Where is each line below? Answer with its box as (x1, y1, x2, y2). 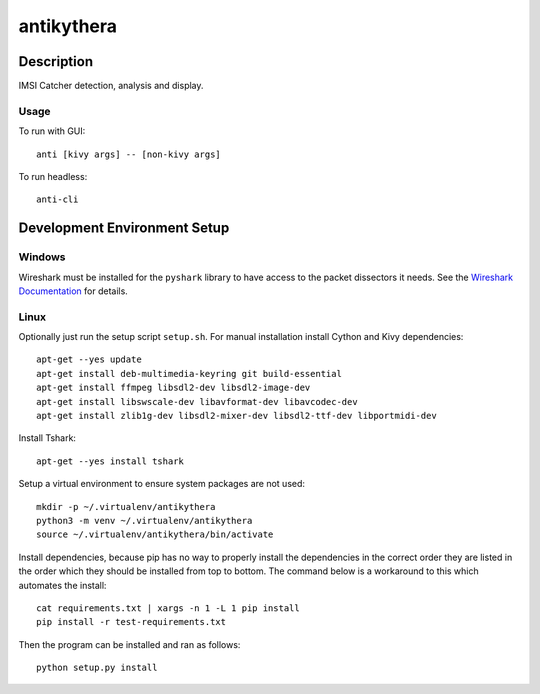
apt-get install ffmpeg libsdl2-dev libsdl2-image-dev (36, 382, 311, 394)
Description (18, 53, 94, 70)
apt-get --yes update (36, 354, 142, 365)
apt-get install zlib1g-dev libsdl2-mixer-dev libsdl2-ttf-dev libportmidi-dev (36, 410, 437, 422)
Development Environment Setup (18, 220, 230, 237)
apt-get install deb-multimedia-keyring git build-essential (36, 368, 342, 379)
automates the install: (18, 579, 107, 591)
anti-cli (36, 194, 79, 205)
